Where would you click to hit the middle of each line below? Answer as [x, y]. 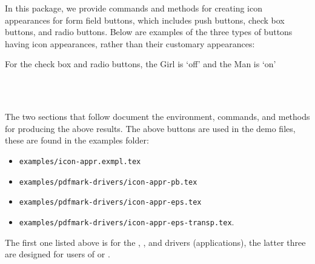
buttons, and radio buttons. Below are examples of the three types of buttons [149, 32]
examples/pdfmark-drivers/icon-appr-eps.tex [110, 203]
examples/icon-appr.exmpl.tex [80, 161]
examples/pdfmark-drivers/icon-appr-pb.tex [108, 182]
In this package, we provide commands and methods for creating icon [134, 8]
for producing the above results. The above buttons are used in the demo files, [150, 128]
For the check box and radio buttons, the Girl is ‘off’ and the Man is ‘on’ [141, 64]
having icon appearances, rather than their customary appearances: [130, 43]
